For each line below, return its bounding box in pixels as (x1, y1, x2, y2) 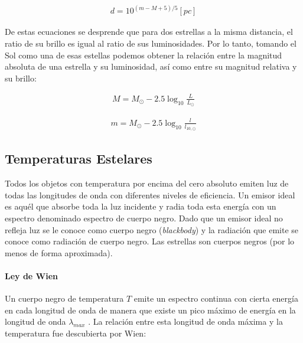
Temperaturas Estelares (5, 149, 152, 168)
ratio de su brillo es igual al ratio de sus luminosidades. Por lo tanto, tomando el (5, 37, 297, 50)
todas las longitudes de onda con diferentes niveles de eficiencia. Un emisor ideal (5, 188, 295, 201)
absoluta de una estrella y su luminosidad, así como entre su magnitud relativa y (5, 60, 297, 73)
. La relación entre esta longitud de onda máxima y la (88, 315, 283, 328)
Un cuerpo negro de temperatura (5, 292, 124, 305)
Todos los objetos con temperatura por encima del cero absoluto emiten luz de (5, 177, 289, 190)
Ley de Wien (5, 269, 58, 282)
